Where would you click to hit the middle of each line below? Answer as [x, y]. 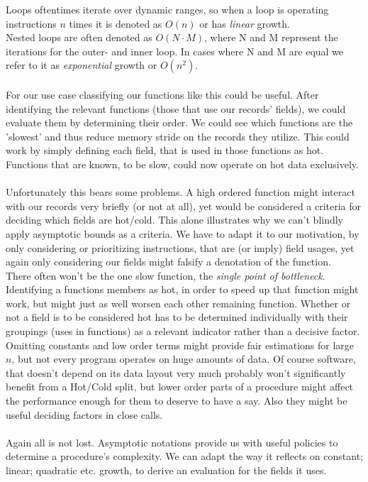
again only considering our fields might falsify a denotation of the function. [168, 262]
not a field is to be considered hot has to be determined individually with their [177, 317]
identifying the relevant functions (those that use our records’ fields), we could [176, 108]
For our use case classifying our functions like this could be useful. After [162, 94]
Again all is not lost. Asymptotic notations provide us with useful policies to [172, 442]
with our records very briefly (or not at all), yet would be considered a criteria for [184, 206]
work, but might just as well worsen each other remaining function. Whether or [178, 303]
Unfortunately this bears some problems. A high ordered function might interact [180, 192]
